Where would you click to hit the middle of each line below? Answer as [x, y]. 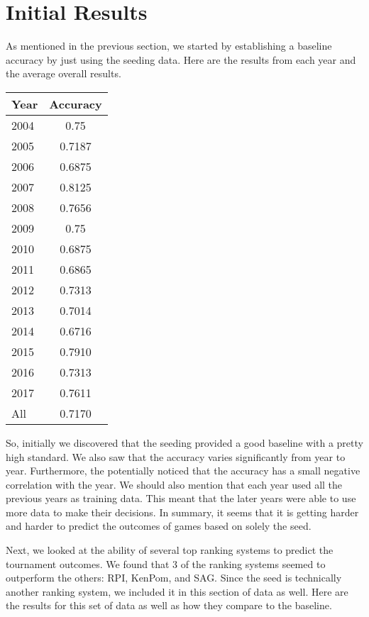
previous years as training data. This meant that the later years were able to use [181, 498]
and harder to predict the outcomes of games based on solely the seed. [159, 526]
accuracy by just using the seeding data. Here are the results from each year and [181, 59]
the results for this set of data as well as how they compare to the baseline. [169, 605]
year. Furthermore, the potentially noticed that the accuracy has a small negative [183, 471]
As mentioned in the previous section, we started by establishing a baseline [169, 46]
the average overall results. [64, 73]
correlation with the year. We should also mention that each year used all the [174, 484]
